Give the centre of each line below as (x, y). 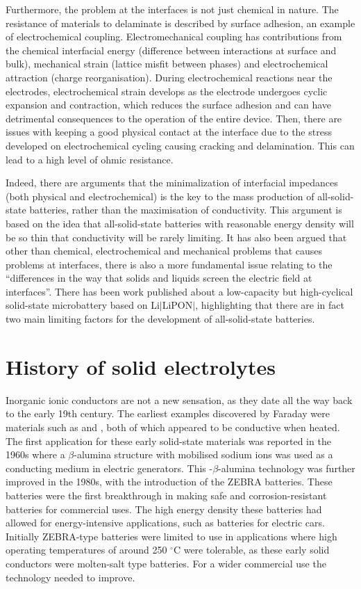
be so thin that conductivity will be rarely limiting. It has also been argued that (176, 237)
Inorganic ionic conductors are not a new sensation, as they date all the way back (179, 400)
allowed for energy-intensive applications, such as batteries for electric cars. (165, 523)
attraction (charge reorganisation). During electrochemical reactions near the (169, 77)
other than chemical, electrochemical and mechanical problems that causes (164, 251)
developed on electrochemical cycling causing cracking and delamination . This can (180, 145)
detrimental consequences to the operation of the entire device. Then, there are (174, 118)
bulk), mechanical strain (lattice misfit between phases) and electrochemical (167, 64)
